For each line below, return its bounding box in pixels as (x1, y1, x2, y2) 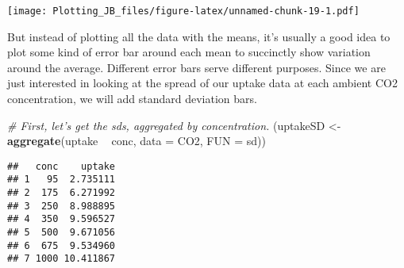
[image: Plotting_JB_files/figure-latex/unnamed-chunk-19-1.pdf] (7, 6, 360, 17)
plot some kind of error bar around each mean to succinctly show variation (7, 44, 371, 60)
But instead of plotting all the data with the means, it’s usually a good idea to (7, 28, 391, 44)
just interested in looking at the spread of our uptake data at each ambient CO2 (7, 75, 398, 91)
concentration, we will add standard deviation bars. (7, 90, 257, 107)
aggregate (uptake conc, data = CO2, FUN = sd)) (7, 132, 266, 149)
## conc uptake (7, 160, 116, 172)
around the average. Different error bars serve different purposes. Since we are (7, 59, 386, 75)
